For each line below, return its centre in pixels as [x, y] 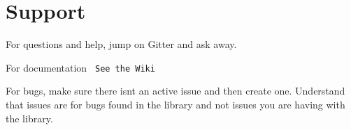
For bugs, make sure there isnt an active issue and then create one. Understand [175, 91]
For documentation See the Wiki [80, 67]
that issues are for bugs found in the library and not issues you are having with [175, 105]
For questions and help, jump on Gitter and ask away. [121, 44]
